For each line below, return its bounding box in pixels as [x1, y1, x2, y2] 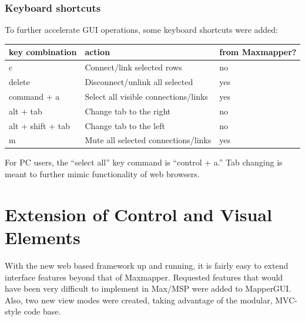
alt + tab [9, 104, 42, 117]
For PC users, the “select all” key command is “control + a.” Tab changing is [5, 156, 283, 168]
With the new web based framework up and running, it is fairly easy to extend [5, 259, 289, 271]
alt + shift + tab [9, 119, 70, 131]
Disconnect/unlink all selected [85, 76, 193, 87]
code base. [24, 305, 61, 317]
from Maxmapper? [219, 46, 297, 58]
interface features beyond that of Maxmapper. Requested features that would [5, 271, 283, 283]
